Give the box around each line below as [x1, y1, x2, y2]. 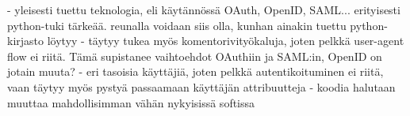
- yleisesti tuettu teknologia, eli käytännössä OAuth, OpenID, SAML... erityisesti [7, 2, 400, 17]
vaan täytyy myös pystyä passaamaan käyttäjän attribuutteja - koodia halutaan [7, 78, 396, 95]
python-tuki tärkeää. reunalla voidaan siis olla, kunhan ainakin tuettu [7, 17, 347, 33]
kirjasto [7, 32, 44, 49]
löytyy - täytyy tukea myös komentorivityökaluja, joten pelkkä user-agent [47, 32, 404, 49]
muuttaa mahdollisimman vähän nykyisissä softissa [7, 94, 255, 110]
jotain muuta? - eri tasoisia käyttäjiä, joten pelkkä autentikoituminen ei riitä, [7, 63, 384, 80]
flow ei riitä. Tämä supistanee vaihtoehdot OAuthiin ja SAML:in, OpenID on [7, 47, 382, 64]
